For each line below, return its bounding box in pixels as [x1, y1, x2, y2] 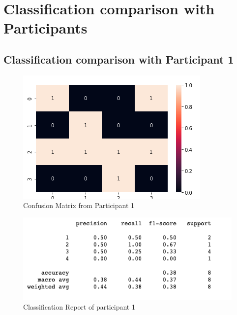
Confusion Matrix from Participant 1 [23, 200, 134, 210]
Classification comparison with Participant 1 [3, 51, 234, 67]
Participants [3, 18, 88, 38]
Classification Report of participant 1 [23, 301, 135, 312]
